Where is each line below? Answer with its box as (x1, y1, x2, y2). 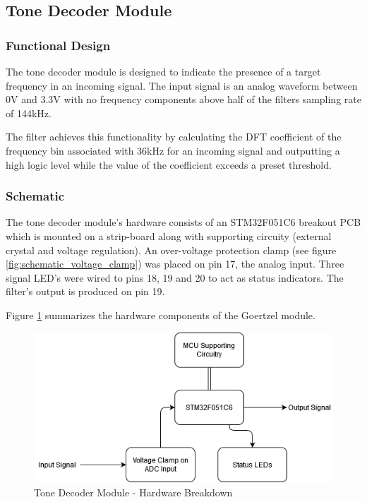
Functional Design (6, 36, 111, 54)
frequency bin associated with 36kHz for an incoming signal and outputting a (6, 143, 340, 157)
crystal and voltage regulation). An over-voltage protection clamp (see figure (6, 242, 337, 257)
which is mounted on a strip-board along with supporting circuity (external (6, 228, 332, 243)
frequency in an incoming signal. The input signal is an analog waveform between (6, 78, 358, 92)
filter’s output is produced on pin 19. (6, 284, 165, 299)
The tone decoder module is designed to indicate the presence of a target (6, 64, 321, 78)
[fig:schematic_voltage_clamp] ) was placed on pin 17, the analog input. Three (6, 256, 344, 271)
